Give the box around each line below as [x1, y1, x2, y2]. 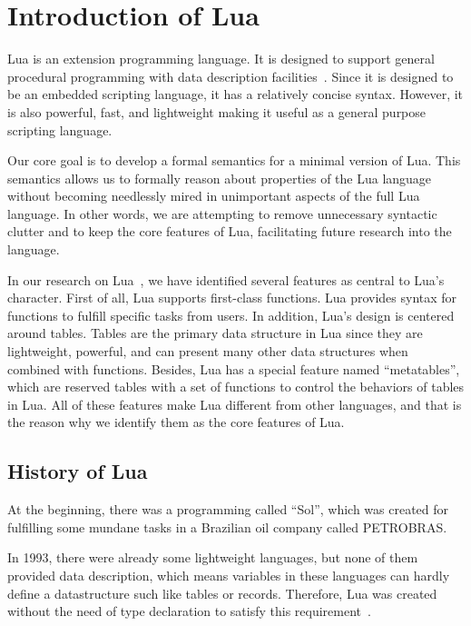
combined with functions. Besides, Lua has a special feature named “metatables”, [7, 359, 460, 378]
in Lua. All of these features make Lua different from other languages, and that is [7, 394, 462, 413]
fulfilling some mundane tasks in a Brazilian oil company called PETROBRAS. [7, 517, 447, 536]
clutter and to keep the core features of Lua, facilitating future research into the [7, 222, 452, 241]
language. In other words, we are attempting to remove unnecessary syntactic [7, 204, 437, 223]
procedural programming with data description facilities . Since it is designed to [7, 66, 454, 85]
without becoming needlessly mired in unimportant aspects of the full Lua [7, 186, 420, 205]
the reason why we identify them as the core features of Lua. [7, 412, 345, 432]
